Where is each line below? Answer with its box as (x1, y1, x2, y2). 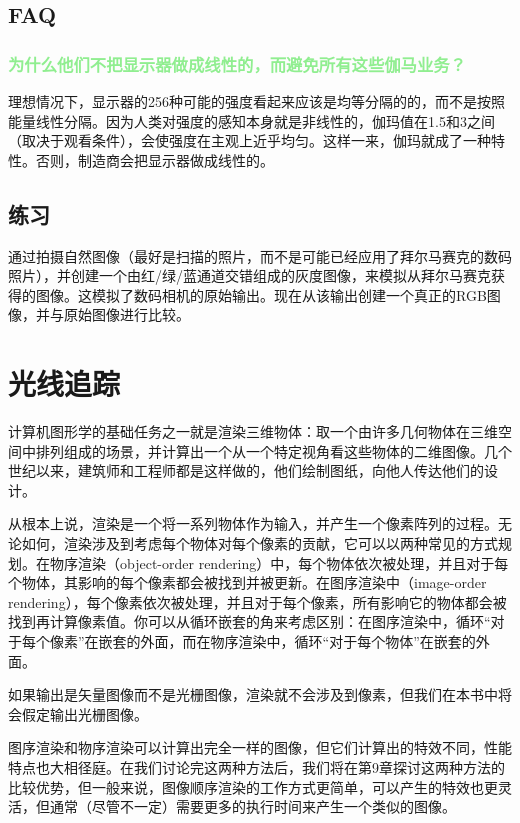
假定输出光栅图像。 (21, 703, 148, 724)
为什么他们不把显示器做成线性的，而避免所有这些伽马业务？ (8, 51, 467, 76)
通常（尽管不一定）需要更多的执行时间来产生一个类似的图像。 (49, 796, 456, 817)
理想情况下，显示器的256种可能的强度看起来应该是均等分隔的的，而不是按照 (8, 91, 505, 111)
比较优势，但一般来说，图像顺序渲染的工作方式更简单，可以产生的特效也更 (8, 776, 498, 797)
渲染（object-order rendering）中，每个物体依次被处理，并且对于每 (77, 552, 509, 573)
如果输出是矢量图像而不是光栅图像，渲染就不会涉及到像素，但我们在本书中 (8, 684, 498, 705)
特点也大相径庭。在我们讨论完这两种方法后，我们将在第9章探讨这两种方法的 (8, 756, 505, 777)
